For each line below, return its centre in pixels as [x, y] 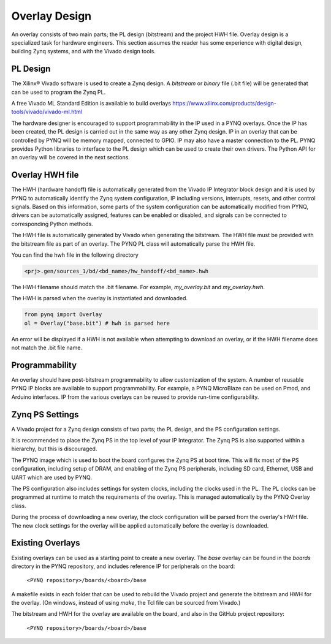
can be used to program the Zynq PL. [59, 92]
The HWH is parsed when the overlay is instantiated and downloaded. [100, 298]
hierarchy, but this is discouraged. [54, 449]
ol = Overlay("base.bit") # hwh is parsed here [97, 323]
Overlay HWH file [45, 175]
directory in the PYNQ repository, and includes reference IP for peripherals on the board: [123, 566]
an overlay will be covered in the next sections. [70, 157]
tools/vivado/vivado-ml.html [47, 112]
